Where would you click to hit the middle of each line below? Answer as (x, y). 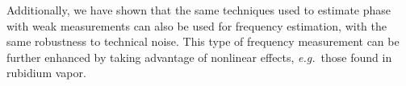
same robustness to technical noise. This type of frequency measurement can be (203, 41)
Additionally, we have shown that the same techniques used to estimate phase (199, 10)
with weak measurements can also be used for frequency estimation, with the (197, 25)
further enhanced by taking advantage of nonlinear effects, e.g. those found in (199, 57)
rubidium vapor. (46, 73)
